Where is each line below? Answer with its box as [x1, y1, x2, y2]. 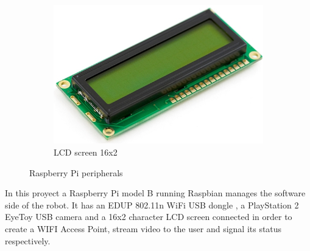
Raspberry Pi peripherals [29, 166, 123, 179]
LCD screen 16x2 [54, 146, 118, 159]
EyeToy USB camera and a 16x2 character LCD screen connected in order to [5, 210, 292, 223]
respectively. [5, 234, 51, 247]
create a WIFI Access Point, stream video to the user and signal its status [5, 222, 282, 235]
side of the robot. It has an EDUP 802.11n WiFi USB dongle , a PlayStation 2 [5, 198, 299, 211]
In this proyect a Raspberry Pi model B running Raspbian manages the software [5, 187, 306, 199]
